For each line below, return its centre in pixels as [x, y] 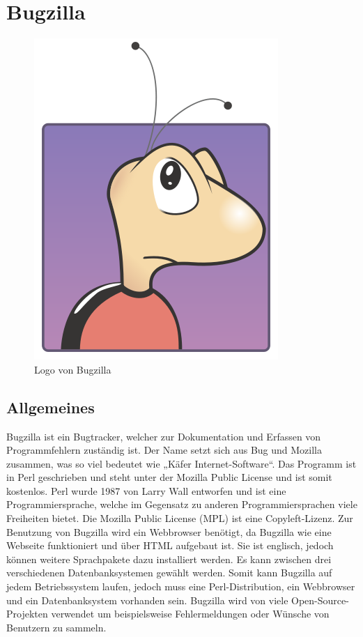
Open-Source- [320, 600]
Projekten [27, 614]
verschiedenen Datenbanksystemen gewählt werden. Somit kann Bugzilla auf [169, 573]
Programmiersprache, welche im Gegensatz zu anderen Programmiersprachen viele [182, 504]
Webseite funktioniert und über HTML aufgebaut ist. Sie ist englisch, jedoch [170, 545]
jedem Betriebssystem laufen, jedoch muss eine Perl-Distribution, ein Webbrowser [181, 586]
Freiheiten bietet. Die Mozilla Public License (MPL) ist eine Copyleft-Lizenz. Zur [180, 518]
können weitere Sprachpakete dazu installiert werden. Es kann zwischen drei [169, 559]
